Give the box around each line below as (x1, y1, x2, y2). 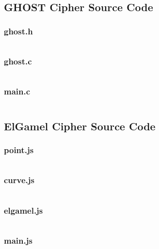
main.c (4, 85, 31, 97)
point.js (4, 144, 34, 156)
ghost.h (4, 25, 33, 37)
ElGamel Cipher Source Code (4, 118, 156, 133)
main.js (4, 234, 32, 246)
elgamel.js (4, 204, 43, 216)
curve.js (4, 174, 34, 186)
